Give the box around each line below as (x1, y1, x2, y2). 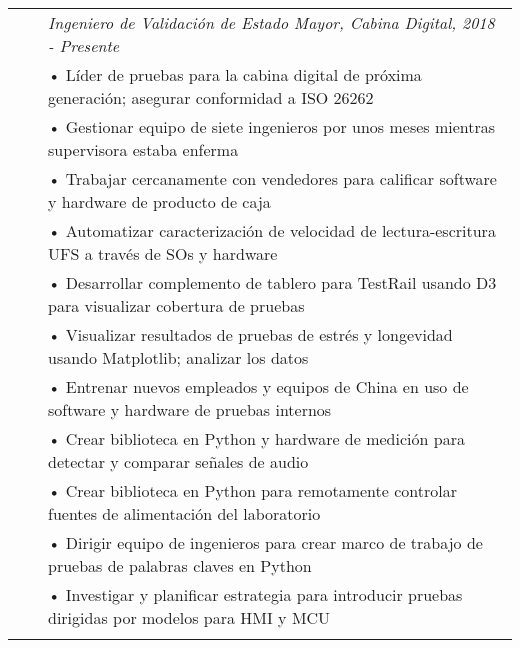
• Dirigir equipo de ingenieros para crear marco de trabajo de (48, 531, 483, 554)
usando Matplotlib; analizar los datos (48, 346, 309, 369)
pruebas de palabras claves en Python (48, 554, 312, 577)
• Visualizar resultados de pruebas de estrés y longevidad (48, 323, 453, 346)
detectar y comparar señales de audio (48, 450, 309, 473)
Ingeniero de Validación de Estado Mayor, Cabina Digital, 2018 (48, 11, 495, 34)
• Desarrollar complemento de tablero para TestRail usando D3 (48, 271, 497, 294)
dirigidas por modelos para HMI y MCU (48, 606, 331, 629)
